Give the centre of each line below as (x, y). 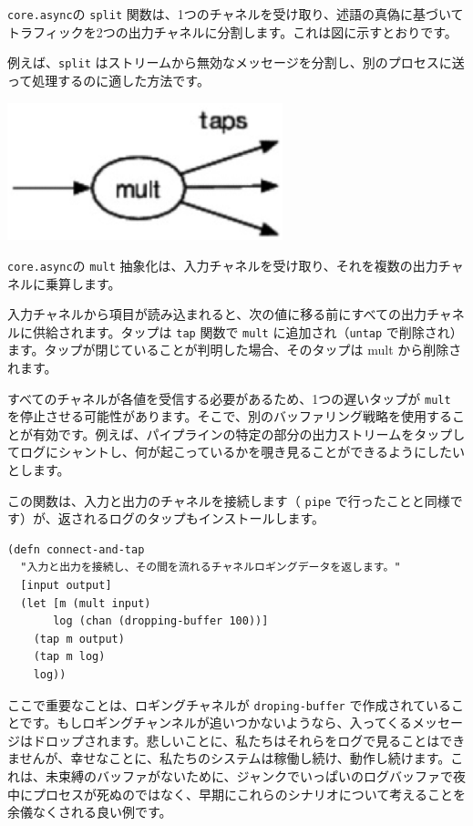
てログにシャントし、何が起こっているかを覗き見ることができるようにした (230, 452)
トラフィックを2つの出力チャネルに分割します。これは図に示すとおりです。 (232, 31)
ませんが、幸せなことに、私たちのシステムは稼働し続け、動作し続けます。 (229, 758)
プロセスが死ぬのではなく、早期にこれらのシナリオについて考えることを (249, 794)
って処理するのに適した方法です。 (108, 80)
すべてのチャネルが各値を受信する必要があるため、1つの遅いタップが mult (229, 398)
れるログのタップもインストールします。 (204, 518)
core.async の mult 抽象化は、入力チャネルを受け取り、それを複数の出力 (223, 265)
